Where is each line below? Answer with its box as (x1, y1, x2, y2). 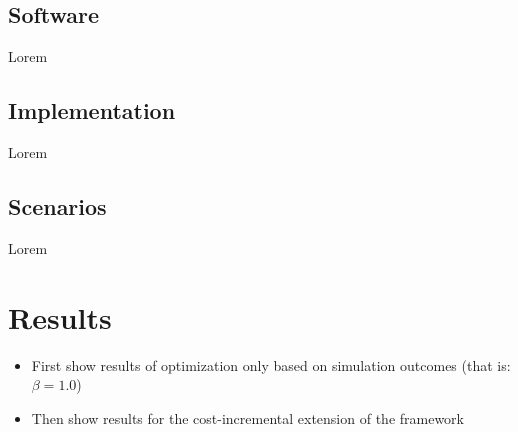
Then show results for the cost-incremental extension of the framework (31, 407, 465, 428)
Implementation (8, 95, 176, 126)
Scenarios (8, 190, 107, 221)
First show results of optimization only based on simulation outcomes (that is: (31, 354, 511, 375)
